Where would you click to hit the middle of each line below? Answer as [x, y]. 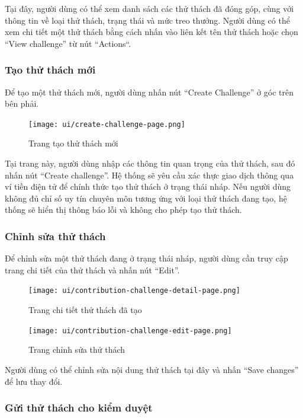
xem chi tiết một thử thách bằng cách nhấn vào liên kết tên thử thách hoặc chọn [151, 32]
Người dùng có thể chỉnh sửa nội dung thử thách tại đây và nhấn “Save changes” [152, 369]
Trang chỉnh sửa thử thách [77, 350]
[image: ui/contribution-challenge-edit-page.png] [130, 331]
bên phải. [22, 103]
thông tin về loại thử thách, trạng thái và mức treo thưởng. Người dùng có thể [147, 20]
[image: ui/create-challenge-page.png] [107, 124]
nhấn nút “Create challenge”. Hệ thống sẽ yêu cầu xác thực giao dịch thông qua [149, 175]
